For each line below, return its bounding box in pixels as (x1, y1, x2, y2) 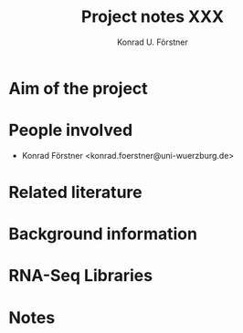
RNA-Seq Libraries (8, 265, 153, 286)
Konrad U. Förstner (116, 36, 189, 47)
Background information (8, 224, 198, 245)
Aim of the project (8, 78, 148, 99)
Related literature (8, 182, 143, 203)
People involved (8, 120, 133, 140)
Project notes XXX (80, 6, 225, 27)
